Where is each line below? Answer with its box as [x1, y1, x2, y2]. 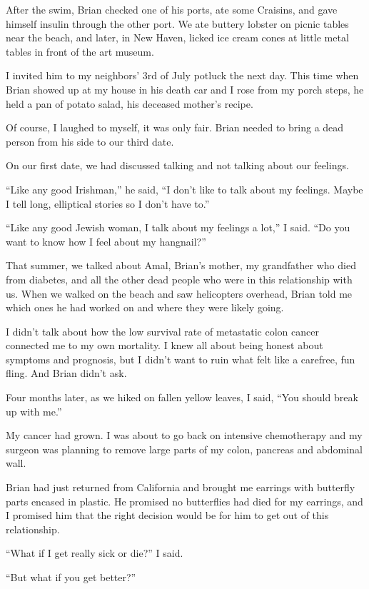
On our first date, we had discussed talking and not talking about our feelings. [6, 158, 349, 173]
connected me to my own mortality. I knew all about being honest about [6, 338, 323, 353]
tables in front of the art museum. [6, 44, 154, 59]
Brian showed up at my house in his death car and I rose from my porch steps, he [6, 81, 364, 96]
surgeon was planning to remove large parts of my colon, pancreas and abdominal [6, 441, 363, 456]
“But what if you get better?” [6, 570, 136, 584]
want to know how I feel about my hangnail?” [6, 233, 206, 248]
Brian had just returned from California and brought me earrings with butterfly [6, 480, 355, 495]
